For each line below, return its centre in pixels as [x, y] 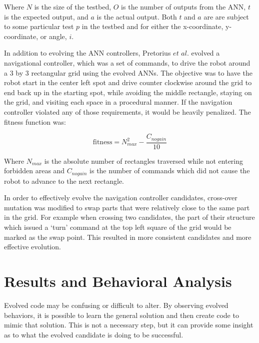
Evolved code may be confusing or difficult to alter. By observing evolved [116, 305]
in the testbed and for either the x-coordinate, [152, 26]
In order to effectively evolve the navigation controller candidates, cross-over [121, 198]
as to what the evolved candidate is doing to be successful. [94, 334]
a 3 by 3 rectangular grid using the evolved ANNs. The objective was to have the [128, 72]
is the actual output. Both [137, 16]
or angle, [53, 36]
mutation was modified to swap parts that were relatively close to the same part [127, 207]
